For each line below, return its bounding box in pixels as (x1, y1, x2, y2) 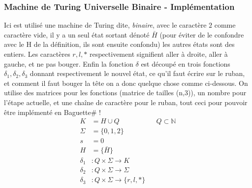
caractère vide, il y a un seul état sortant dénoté (4, 29, 150, 39)
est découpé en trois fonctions (141, 58, 230, 69)
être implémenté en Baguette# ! (4, 107, 101, 117)
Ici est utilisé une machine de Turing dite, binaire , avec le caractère (4, 20, 207, 30)
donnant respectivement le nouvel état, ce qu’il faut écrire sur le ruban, (30, 68, 245, 78)
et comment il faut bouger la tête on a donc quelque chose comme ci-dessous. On (4, 77, 248, 88)
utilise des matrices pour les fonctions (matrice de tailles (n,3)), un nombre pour (4, 87, 247, 98)
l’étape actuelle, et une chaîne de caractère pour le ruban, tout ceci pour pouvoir (4, 97, 248, 107)
